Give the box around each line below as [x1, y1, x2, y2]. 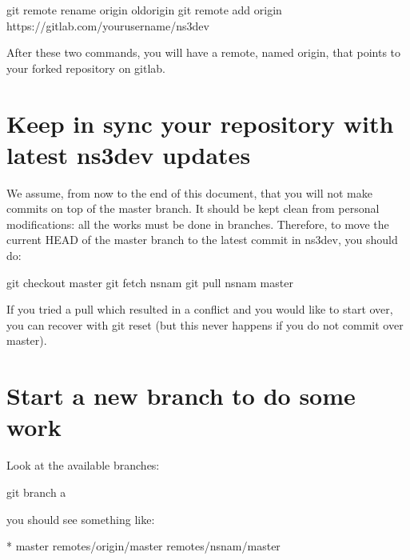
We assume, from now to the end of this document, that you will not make [6, 184, 372, 201]
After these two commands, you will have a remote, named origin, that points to [6, 44, 401, 61]
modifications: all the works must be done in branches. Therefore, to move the [6, 215, 389, 232]
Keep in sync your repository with [6, 106, 394, 139]
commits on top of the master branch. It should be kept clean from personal [6, 200, 380, 217]
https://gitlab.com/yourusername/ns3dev [6, 17, 209, 34]
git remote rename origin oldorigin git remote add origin [6, 2, 282, 18]
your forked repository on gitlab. [6, 59, 165, 76]
